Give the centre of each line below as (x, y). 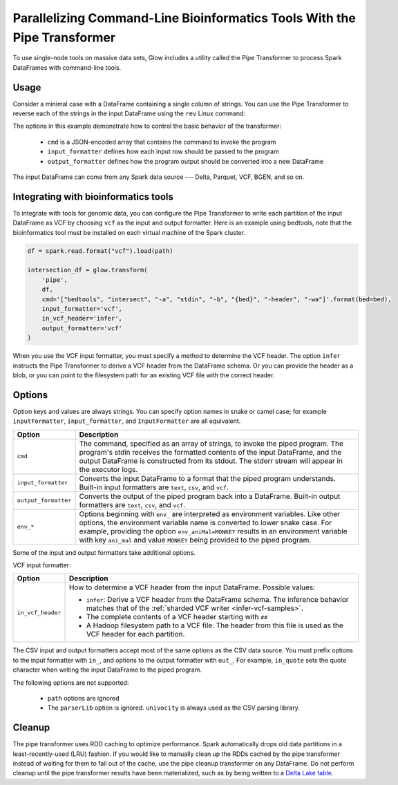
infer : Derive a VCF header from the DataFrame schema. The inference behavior (217, 600)
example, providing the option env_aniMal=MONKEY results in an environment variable (214, 531)
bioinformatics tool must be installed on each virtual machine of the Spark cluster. (129, 232)
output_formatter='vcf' (82, 328)
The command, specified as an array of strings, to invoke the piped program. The (211, 444)
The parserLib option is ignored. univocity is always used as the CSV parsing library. (173, 708)
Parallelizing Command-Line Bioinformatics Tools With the (184, 18)
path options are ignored (84, 698)
